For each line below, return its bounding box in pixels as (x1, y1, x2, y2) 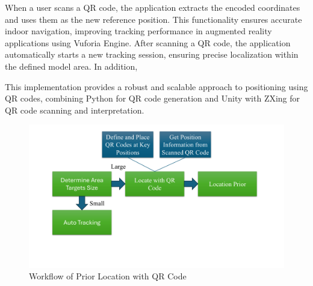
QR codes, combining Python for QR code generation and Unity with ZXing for (5, 92, 300, 105)
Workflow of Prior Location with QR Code (29, 270, 187, 282)
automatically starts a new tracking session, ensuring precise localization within (5, 48, 299, 61)
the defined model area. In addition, (5, 59, 138, 72)
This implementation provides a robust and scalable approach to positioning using (5, 80, 308, 93)
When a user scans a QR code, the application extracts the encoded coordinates (5, 1, 300, 13)
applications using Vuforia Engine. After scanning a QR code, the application (5, 36, 291, 49)
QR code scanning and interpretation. (5, 103, 144, 116)
